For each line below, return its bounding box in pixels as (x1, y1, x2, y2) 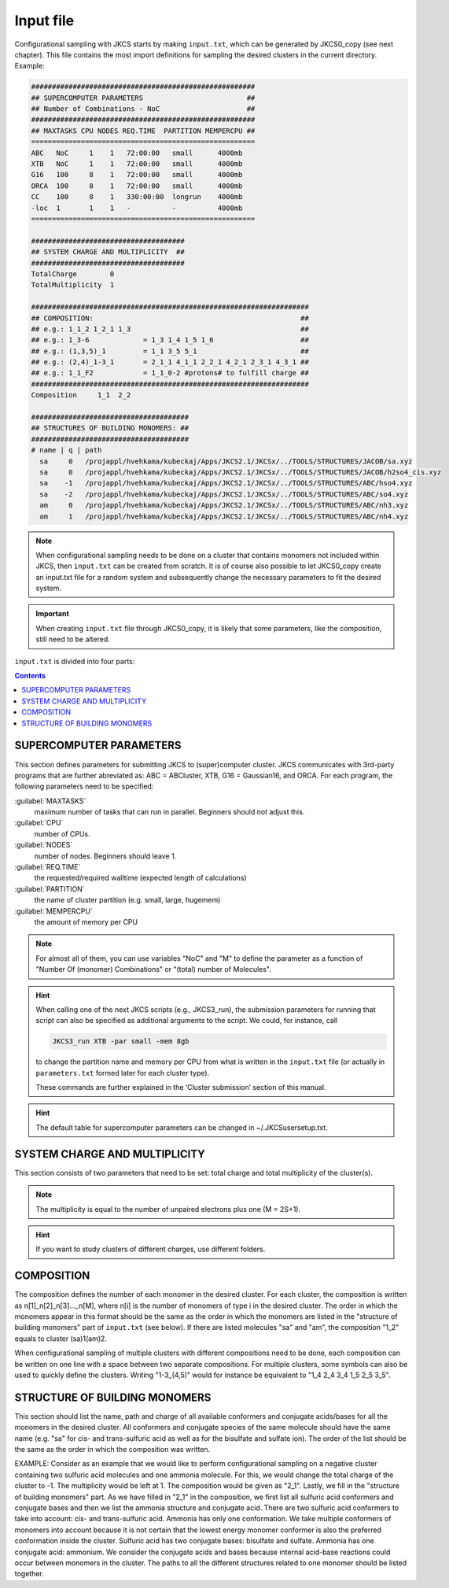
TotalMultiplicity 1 (31, 280, 115, 290)
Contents (14, 671, 46, 681)
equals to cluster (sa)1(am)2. (14, 1334, 108, 1343)
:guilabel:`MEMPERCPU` (14, 906, 94, 916)
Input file (14, 12, 75, 29)
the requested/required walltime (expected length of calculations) (34, 873, 247, 883)
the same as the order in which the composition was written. (14, 1445, 211, 1454)
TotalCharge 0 (31, 269, 115, 279)
